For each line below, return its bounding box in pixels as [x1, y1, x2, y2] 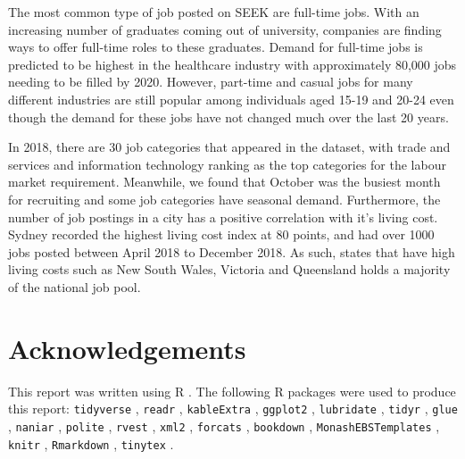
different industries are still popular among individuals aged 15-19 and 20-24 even [8, 89, 454, 108]
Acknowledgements [8, 330, 246, 366]
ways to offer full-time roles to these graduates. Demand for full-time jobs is [8, 38, 423, 56]
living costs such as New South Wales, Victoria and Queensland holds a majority [8, 260, 451, 279]
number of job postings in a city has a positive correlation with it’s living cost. [8, 207, 438, 226]
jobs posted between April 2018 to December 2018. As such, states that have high [8, 242, 455, 261]
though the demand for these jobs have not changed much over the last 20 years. [8, 107, 449, 126]
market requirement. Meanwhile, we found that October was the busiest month [8, 172, 441, 191]
